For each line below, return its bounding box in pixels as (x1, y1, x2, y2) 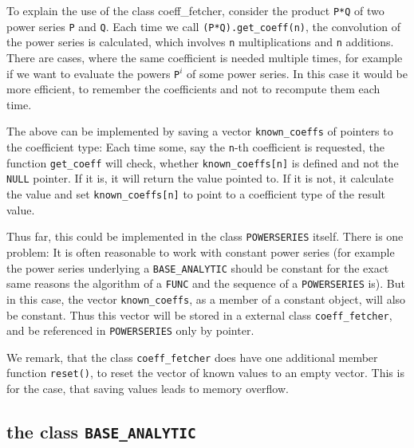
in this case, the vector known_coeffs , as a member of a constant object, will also (6, 290, 406, 307)
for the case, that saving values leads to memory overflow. (6, 380, 289, 397)
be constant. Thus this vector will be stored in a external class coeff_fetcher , (6, 306, 392, 323)
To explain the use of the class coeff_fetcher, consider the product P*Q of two (6, 2, 384, 18)
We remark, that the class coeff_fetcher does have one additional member (6, 348, 378, 365)
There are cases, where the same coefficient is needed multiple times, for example (6, 49, 403, 65)
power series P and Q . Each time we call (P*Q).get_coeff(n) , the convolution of (6, 18, 400, 34)
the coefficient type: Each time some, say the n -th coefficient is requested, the (6, 139, 384, 155)
